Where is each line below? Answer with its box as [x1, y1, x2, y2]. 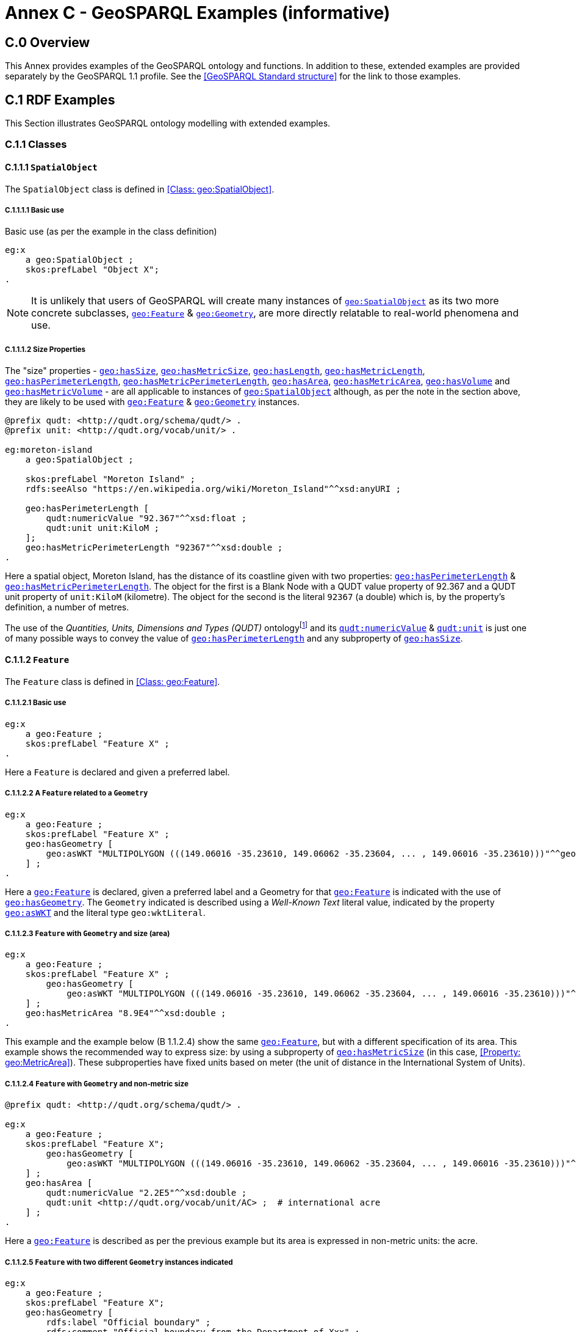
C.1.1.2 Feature [5, 654, 70, 665]
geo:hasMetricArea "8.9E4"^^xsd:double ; [25, 1008, 226, 1019]
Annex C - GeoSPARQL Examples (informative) [5, 2, 391, 23]
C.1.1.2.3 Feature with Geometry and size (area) [5, 929, 170, 938]
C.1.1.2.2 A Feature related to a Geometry [5, 789, 148, 798]
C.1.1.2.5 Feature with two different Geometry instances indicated [5, 1257, 233, 1267]
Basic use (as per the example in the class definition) [5, 226, 217, 237]
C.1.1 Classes [5, 138, 67, 151]
